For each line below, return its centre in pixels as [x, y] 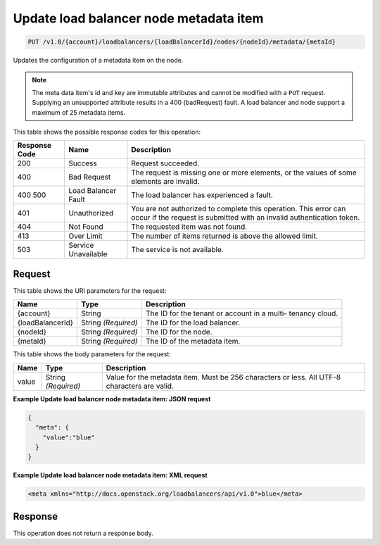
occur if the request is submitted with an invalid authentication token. [246, 218]
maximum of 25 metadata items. [79, 112]
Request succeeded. [165, 163]
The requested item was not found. [189, 227]
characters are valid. [140, 386]
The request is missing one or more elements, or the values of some [244, 173]
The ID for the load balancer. [193, 322]
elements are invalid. [165, 182]
